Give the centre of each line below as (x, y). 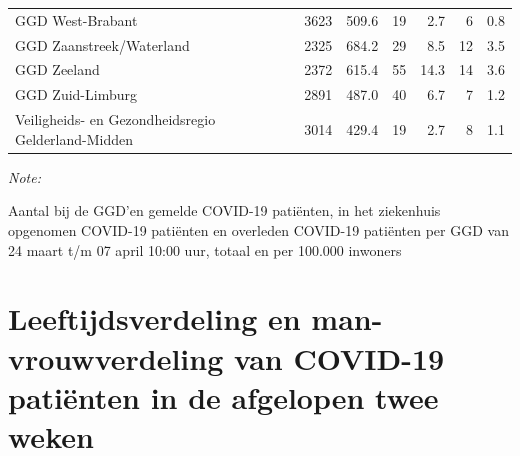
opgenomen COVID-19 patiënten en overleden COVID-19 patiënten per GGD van (258, 230)
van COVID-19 (339, 357)
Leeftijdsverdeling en (154, 318)
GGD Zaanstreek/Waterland (102, 44)
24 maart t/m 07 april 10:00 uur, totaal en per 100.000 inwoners (205, 249)
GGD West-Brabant (76, 19)
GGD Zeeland (57, 69)
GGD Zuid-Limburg (76, 94)
